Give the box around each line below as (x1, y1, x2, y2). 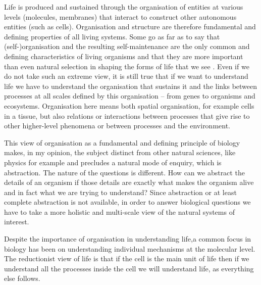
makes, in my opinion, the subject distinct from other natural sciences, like (4, 147, 236, 158)
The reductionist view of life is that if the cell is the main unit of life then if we (4, 253, 249, 264)
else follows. (4, 273, 40, 283)
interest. (4, 216, 29, 227)
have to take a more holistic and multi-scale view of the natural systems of (4, 206, 235, 217)
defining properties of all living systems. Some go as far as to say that (4, 31, 220, 41)
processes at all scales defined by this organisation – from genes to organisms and (4, 90, 255, 101)
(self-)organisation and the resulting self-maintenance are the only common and (4, 41, 250, 52)
